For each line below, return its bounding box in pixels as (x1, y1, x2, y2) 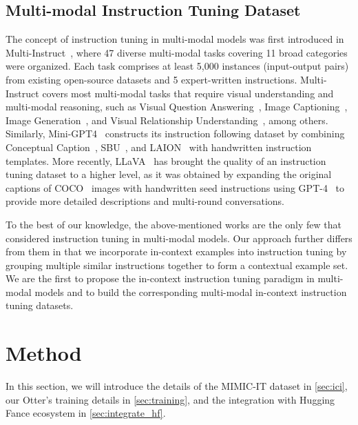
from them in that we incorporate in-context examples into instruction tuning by (6, 244, 347, 259)
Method (6, 339, 82, 367)
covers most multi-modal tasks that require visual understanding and (42, 86, 334, 100)
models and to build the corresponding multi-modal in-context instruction (34, 284, 347, 299)
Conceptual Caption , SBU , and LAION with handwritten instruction (6, 139, 312, 154)
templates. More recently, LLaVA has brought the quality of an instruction (6, 153, 326, 168)
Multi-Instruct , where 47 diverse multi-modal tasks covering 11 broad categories (6, 45, 348, 59)
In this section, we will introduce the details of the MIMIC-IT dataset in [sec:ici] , (6, 379, 348, 393)
